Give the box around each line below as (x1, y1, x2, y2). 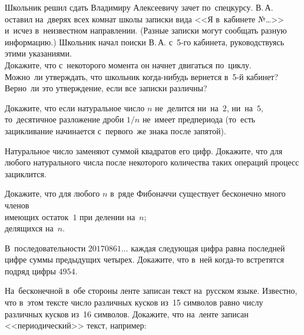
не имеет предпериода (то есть (142, 113, 256, 125)
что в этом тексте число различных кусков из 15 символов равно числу (5, 296, 263, 309)
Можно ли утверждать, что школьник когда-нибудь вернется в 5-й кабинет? (5, 70, 279, 82)
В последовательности (5, 241, 86, 254)
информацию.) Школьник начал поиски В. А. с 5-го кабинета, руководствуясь (5, 35, 285, 48)
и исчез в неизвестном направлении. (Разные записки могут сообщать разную (5, 24, 287, 37)
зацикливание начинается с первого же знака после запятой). (5, 124, 226, 137)
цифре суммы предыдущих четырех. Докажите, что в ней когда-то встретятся (5, 253, 284, 266)
